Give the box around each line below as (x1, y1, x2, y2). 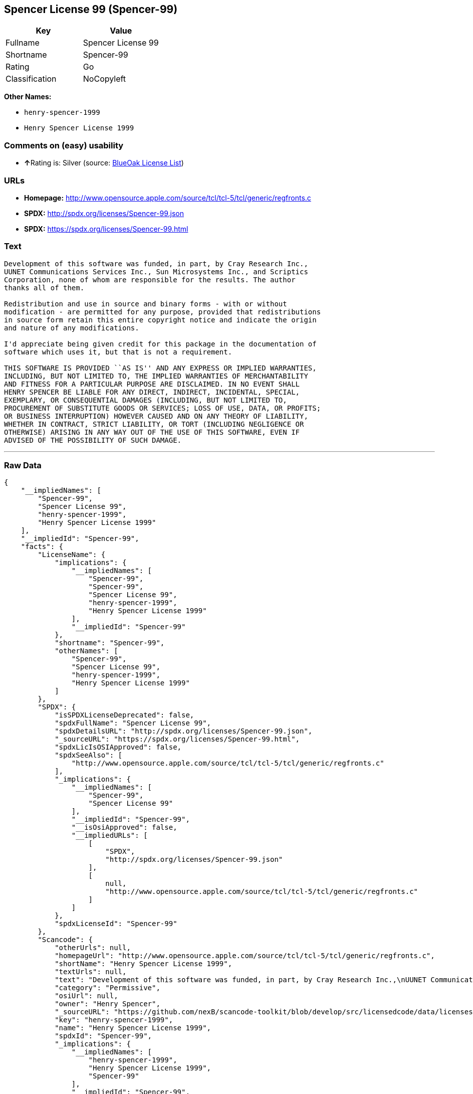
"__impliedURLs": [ (71, 831, 148, 840)
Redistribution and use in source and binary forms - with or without (4, 299, 287, 308)
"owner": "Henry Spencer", (55, 1000, 160, 1008)
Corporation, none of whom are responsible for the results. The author (4, 275, 296, 284)
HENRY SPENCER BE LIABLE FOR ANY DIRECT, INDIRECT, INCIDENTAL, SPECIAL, (4, 388, 300, 396)
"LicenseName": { (38, 551, 106, 559)
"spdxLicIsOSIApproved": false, (55, 743, 182, 752)
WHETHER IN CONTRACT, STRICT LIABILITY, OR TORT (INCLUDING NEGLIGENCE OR (4, 420, 304, 428)
